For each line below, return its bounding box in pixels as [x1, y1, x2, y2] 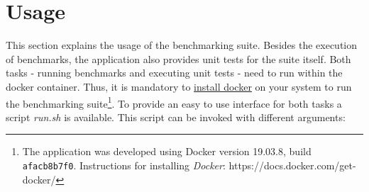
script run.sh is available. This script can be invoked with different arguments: [6, 109, 346, 124]
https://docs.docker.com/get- [228, 157, 356, 172]
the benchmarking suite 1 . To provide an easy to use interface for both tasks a [6, 94, 342, 111]
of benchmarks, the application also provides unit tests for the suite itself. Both [6, 51, 351, 66]
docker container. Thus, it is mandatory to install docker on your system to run [6, 79, 352, 94]
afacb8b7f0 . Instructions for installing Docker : [22, 157, 226, 172]
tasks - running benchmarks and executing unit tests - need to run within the [6, 65, 343, 80]
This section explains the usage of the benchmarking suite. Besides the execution [6, 38, 358, 52]
